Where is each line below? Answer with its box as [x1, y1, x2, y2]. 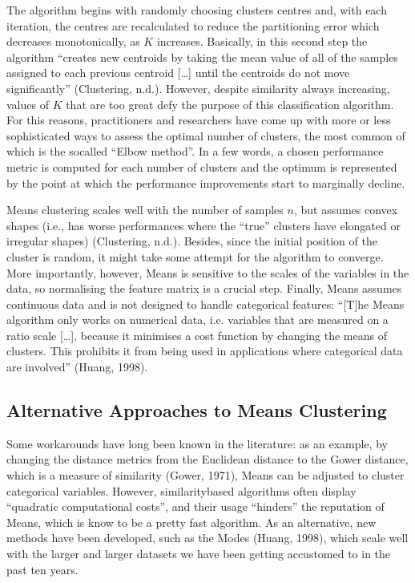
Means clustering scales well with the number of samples [6, 201, 284, 218]
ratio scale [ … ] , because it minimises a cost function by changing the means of [6, 326, 387, 343]
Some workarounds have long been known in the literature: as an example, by [6, 435, 388, 451]
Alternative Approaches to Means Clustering [6, 398, 387, 423]
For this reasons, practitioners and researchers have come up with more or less [6, 111, 391, 128]
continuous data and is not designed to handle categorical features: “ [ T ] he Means [6, 295, 405, 312]
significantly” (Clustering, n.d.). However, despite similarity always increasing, [6, 79, 390, 96]
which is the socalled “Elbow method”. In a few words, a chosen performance [6, 143, 384, 160]
